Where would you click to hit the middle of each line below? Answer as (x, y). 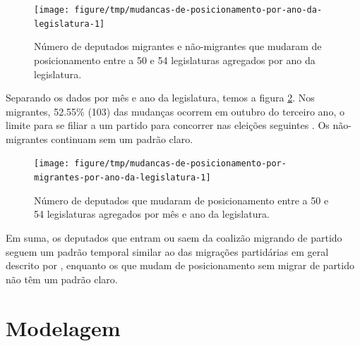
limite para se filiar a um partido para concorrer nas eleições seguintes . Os (168, 125)
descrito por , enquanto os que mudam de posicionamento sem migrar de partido (180, 265)
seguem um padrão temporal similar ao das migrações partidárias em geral (167, 251)
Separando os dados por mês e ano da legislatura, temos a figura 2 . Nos (160, 98)
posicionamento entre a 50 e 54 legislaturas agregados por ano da (175, 60)
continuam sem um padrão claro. (122, 138)
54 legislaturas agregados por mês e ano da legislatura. (152, 214)
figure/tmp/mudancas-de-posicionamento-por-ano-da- (198, 10)
